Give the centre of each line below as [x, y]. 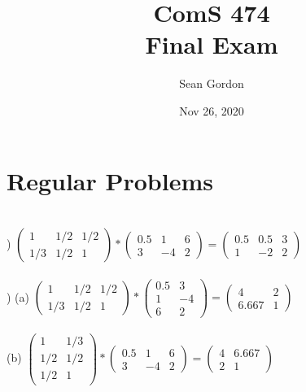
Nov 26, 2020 [212, 110]
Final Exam [212, 44]
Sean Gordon [212, 83]
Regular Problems [110, 180]
